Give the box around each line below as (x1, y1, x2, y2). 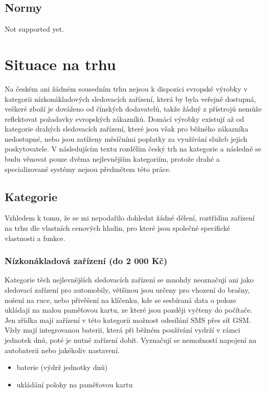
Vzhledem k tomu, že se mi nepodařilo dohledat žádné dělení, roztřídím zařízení (5, 212, 255, 223)
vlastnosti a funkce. (5, 232, 65, 243)
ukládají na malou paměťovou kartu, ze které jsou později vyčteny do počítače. (5, 304, 253, 315)
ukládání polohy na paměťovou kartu (16, 379, 133, 389)
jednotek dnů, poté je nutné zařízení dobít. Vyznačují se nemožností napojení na (5, 335, 257, 345)
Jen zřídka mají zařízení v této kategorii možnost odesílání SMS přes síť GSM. (5, 314, 251, 325)
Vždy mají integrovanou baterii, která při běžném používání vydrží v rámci (5, 324, 240, 335)
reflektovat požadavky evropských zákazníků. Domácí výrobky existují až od (5, 113, 244, 124)
